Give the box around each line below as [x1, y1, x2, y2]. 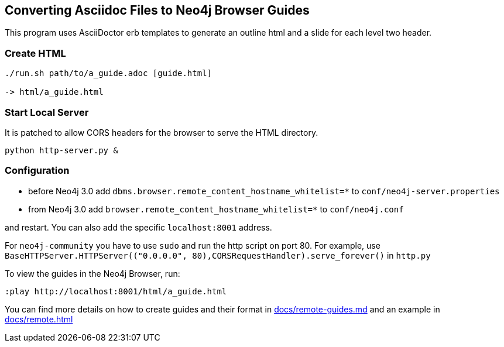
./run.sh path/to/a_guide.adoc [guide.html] [5, 68, 212, 78]
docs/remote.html [5, 314, 73, 324]
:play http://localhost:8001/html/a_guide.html [5, 286, 227, 296]
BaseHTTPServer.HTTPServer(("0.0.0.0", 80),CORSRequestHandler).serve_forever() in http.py [5, 250, 431, 260]
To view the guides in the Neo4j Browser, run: [5, 268, 180, 279]
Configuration [5, 164, 70, 177]
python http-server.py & [5, 145, 118, 155]
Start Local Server [5, 106, 89, 118]
